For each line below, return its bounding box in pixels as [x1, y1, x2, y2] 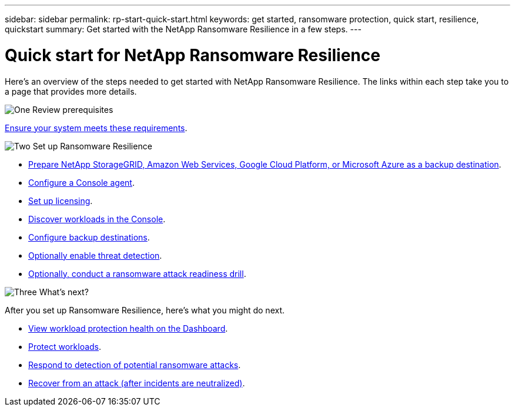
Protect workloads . [28, 341, 102, 352]
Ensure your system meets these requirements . [5, 122, 188, 133]
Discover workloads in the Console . [28, 213, 166, 224]
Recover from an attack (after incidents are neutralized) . [28, 377, 245, 388]
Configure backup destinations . [28, 232, 150, 242]
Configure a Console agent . [28, 177, 135, 188]
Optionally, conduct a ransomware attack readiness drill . [28, 268, 246, 279]
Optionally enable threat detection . [28, 250, 162, 260]
